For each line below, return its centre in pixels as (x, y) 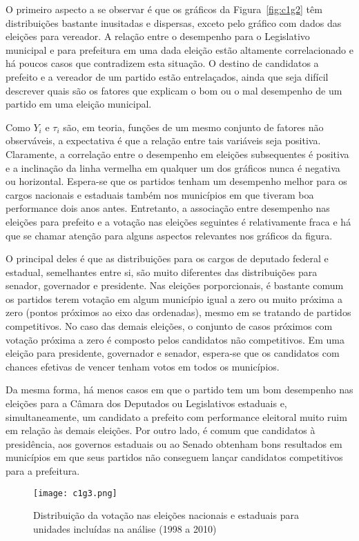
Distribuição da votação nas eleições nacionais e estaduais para (166, 515)
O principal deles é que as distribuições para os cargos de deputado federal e (167, 258)
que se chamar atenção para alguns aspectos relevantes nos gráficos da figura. (169, 235)
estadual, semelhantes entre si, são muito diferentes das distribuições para (162, 272)
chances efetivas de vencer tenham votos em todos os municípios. (143, 366)
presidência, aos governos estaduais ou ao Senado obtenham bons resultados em (174, 443)
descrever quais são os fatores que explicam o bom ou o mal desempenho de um (174, 90)
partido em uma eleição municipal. (79, 104)
